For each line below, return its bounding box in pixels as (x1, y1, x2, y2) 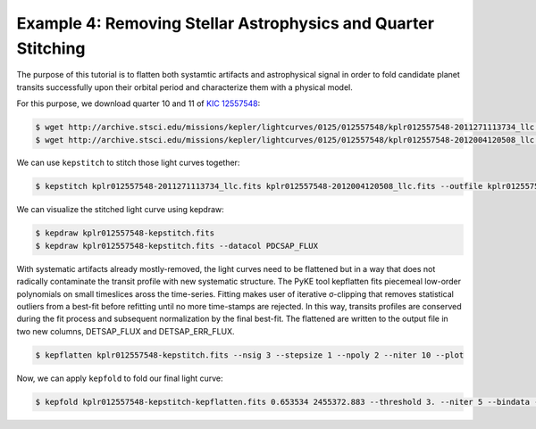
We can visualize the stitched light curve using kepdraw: (16, 204, 225, 215)
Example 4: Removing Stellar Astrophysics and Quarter (16, 13, 435, 33)
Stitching (16, 38, 86, 58)
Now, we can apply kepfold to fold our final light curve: (16, 373, 223, 384)
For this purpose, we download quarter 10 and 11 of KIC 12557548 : (16, 98, 261, 109)
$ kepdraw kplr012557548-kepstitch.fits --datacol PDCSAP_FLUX (35, 241, 319, 251)
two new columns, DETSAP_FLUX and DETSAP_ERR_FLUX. (16, 326, 236, 336)
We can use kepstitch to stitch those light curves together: (16, 157, 240, 169)
